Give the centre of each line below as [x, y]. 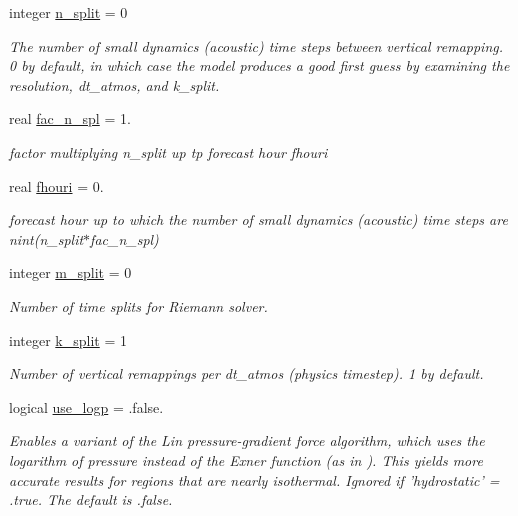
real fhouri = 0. [56, 185]
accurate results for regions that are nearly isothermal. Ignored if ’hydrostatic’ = [254, 479]
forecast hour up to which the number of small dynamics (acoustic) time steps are [258, 219]
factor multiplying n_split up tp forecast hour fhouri [168, 151]
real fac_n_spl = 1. [70, 118]
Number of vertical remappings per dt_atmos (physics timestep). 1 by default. [246, 373]
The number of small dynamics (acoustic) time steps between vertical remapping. [256, 45]
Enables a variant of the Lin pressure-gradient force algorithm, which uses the [247, 440]
